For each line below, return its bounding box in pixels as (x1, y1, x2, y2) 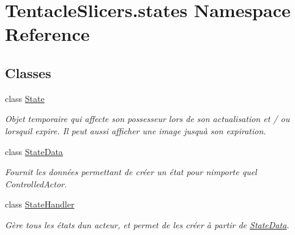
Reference (5, 21, 90, 46)
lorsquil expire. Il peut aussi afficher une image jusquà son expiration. (5, 124, 266, 137)
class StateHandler (5, 198, 75, 211)
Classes (5, 63, 51, 82)
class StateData (5, 145, 63, 157)
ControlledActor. (5, 177, 67, 190)
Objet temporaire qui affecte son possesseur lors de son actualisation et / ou (5, 112, 290, 125)
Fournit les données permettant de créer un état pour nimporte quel (5, 165, 257, 178)
